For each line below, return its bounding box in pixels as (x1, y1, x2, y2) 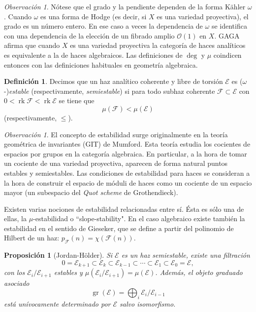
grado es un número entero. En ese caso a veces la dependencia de (4, 21, 203, 31)
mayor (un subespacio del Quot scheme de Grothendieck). (4, 187, 178, 197)
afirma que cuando (4, 40, 60, 50)
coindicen (213, 49, 242, 60)
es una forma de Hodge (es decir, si (40, 11, 147, 21)
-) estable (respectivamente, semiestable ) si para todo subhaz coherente (4, 85, 215, 96)
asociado (4, 278, 30, 288)
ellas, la (4, 213, 27, 224)
